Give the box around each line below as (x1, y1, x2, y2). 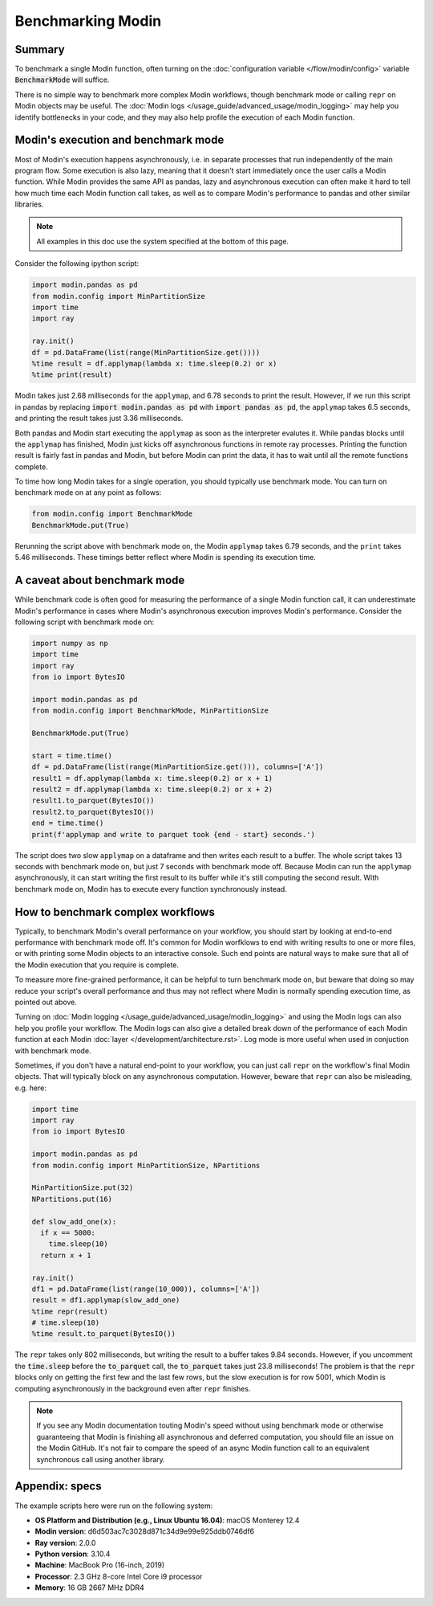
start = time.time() (31, 751, 112, 760)
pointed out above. (14, 997, 78, 1007)
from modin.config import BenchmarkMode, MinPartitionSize (31, 706, 269, 715)
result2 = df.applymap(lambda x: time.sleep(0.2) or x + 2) (31, 784, 273, 794)
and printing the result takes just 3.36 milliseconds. (14, 414, 184, 423)
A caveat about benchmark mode (14, 574, 185, 587)
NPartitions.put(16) (31, 1194, 112, 1203)
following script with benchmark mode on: (14, 617, 155, 627)
